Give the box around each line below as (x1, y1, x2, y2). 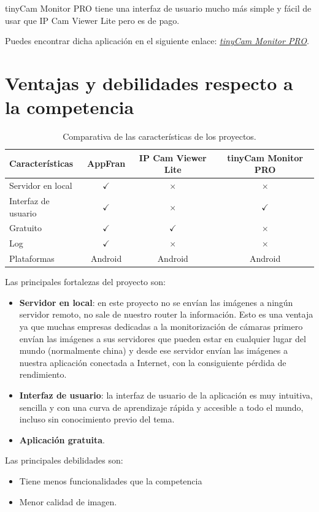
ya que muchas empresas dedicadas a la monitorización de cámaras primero (19, 319, 303, 332)
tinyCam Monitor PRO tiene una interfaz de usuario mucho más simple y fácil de (5, 2, 312, 14)
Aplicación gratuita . (19, 433, 105, 446)
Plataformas (9, 252, 55, 265)
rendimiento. (19, 368, 67, 381)
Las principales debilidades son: (5, 454, 123, 467)
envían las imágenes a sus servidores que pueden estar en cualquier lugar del (19, 332, 306, 345)
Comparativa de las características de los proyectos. (63, 130, 256, 143)
